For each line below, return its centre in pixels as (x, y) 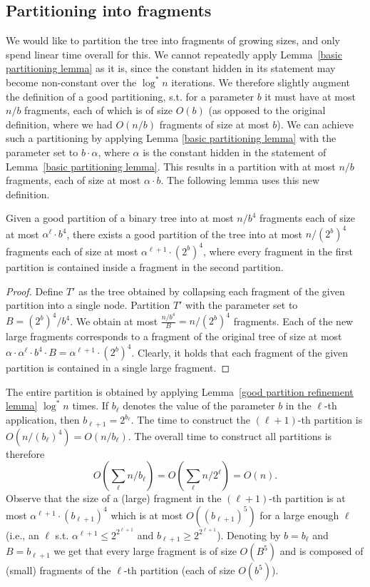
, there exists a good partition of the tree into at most (185, 234)
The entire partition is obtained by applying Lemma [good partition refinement (180, 391)
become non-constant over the (71, 82)
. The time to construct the (190, 420)
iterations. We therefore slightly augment (261, 82)
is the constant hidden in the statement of (235, 152)
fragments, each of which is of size (98, 110)
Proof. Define (35, 291)
